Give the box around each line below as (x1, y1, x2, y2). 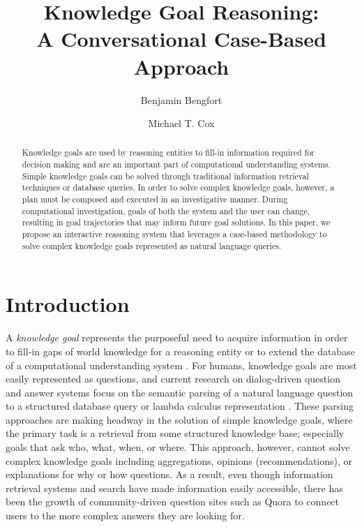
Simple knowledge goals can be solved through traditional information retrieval (22, 170, 309, 181)
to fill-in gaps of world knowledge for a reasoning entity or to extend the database (6, 343, 355, 358)
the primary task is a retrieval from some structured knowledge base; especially (6, 426, 345, 440)
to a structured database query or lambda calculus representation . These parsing (6, 399, 354, 413)
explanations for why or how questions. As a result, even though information (6, 467, 333, 482)
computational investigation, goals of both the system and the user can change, (22, 205, 310, 216)
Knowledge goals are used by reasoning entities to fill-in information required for (22, 147, 315, 158)
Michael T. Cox (148, 116, 215, 131)
